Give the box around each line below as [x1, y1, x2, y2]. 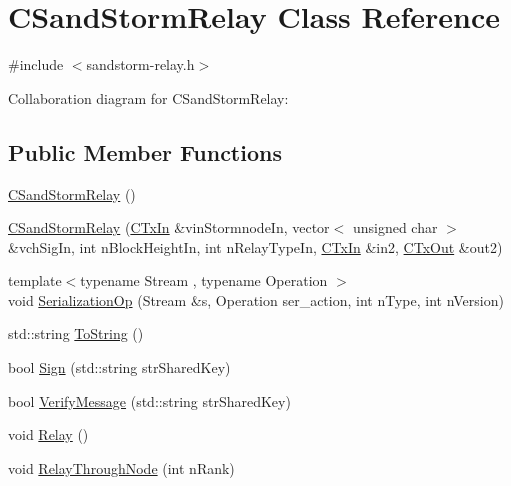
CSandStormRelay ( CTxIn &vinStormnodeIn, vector [8, 217, 330, 238]
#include [8, 54, 64, 75]
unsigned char [352, 217, 438, 238]
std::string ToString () [8, 323, 144, 344]
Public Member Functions [8, 136, 282, 167]
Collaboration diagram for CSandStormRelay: [8, 87, 289, 108]
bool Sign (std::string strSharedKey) [8, 357, 231, 378]
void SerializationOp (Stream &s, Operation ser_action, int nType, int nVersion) [8, 289, 504, 310]
